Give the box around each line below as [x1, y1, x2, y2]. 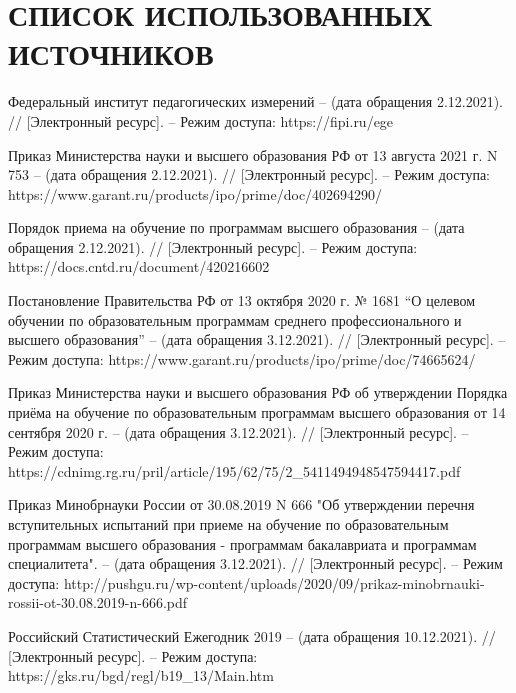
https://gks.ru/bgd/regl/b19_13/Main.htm [8, 665, 274, 686]
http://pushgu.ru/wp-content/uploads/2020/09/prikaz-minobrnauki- [63, 572, 485, 593]
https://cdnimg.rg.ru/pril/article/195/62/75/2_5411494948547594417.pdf [8, 460, 461, 481]
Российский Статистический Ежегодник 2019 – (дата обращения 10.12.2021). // [8, 625, 496, 646]
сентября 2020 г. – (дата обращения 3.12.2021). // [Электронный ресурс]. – [8, 421, 469, 442]
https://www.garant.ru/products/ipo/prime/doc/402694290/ [8, 183, 383, 204]
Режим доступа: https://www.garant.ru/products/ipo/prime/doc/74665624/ [8, 348, 476, 369]
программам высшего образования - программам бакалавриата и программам [8, 533, 477, 554]
